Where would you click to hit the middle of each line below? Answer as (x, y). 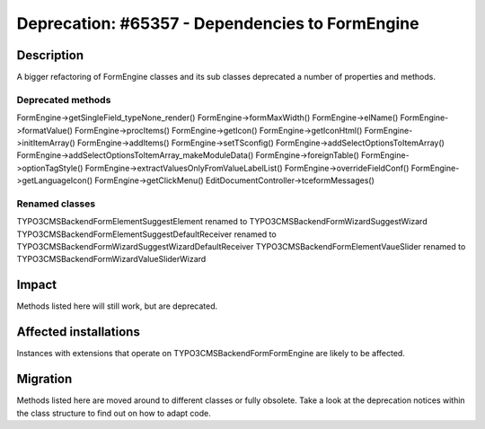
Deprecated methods (64, 100)
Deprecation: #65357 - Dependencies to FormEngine (218, 23)
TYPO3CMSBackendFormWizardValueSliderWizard (111, 259)
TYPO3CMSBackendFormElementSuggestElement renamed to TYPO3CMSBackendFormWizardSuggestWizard (222, 222)
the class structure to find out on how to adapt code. (114, 413)
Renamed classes (56, 204)
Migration (44, 379)
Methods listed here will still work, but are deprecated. (117, 306)
